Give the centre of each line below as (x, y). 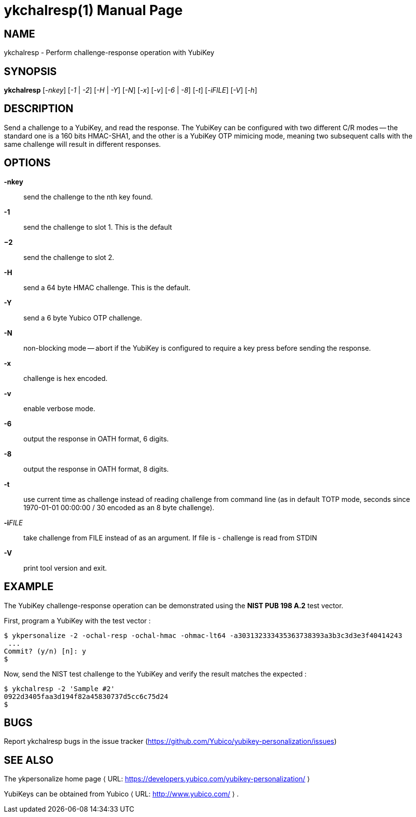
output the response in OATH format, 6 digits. (96, 438)
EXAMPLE (29, 587)
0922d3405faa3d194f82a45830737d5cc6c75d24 (86, 696)
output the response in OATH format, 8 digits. (96, 469)
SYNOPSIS (30, 71)
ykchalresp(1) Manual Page (93, 10)
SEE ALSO (29, 760)
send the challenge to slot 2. (69, 257)
